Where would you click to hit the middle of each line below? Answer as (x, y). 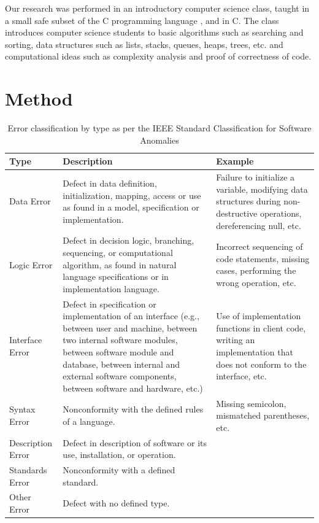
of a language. (89, 421)
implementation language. (111, 288)
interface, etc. (241, 376)
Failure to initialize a (256, 177)
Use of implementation (259, 316)
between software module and (118, 351)
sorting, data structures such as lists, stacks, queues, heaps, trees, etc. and (144, 44)
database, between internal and (121, 364)
